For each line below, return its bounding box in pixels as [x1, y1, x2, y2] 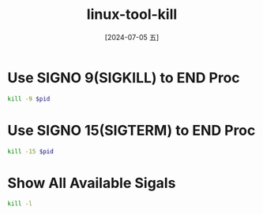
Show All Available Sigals [7, 174, 176, 192]
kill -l [7, 200, 33, 208]
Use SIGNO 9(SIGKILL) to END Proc [7, 68, 240, 87]
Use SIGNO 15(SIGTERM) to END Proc [7, 121, 256, 139]
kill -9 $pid [7, 94, 51, 103]
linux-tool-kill [86, 6, 178, 24]
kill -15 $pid [7, 147, 54, 155]
